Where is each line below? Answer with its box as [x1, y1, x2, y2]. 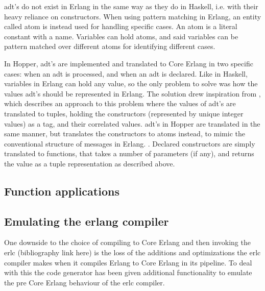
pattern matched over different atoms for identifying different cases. [4, 41, 215, 52]
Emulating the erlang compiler [4, 213, 169, 229]
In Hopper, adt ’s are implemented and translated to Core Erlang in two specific [4, 58, 253, 68]
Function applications [4, 183, 119, 199]
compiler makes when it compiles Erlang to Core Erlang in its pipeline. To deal [4, 257, 252, 268]
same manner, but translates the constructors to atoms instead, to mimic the [4, 128, 245, 139]
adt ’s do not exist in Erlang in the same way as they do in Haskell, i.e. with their [4, 1, 258, 11]
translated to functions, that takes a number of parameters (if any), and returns [4, 148, 254, 159]
